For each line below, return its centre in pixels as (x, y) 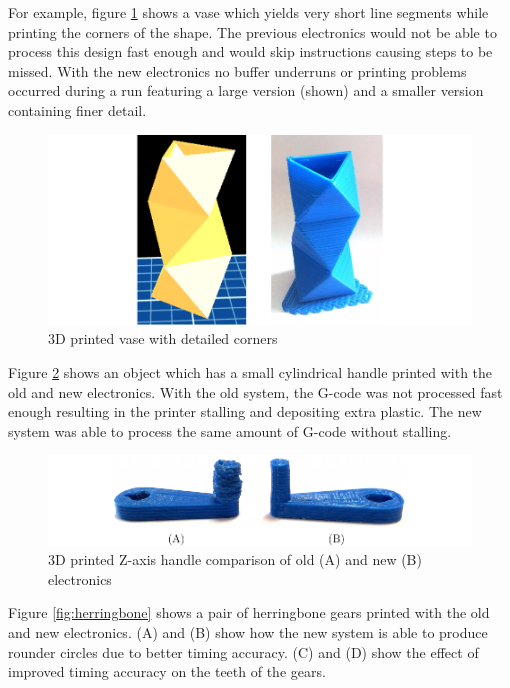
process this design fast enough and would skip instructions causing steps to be (250, 51)
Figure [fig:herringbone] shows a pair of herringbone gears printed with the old (249, 612)
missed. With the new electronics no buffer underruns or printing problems (237, 70)
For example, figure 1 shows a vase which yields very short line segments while (248, 12)
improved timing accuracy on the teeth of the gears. (167, 671)
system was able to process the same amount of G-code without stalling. (230, 430)
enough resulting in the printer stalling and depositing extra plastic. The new (245, 411)
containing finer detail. (77, 109)
